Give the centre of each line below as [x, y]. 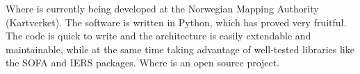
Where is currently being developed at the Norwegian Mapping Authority [162, 8]
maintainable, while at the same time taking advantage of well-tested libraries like [180, 49]
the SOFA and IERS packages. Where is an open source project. [143, 63]
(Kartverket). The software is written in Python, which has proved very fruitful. [176, 22]
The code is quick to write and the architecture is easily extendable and [158, 36]
